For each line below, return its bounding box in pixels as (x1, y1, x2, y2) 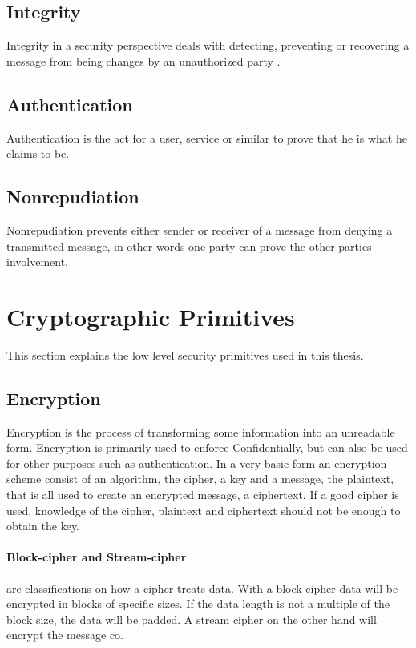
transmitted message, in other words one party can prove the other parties (6, 237, 372, 254)
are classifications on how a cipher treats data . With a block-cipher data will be (6, 579, 398, 596)
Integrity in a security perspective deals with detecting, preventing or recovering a (6, 37, 410, 54)
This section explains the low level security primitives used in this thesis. (6, 346, 364, 363)
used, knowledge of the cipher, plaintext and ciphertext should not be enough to (6, 501, 401, 518)
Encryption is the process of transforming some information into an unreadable (6, 423, 395, 440)
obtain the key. (6, 517, 80, 534)
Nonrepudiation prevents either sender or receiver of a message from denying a (6, 221, 393, 238)
